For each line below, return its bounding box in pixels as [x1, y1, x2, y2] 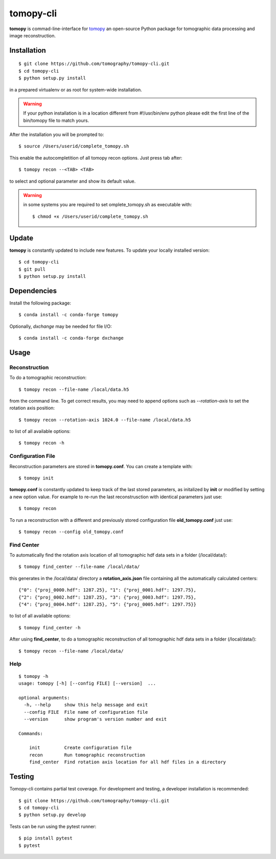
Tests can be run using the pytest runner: [9, 823, 97, 829]
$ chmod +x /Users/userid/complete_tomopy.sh [32, 213, 148, 219]
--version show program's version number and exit [24, 716, 167, 722]
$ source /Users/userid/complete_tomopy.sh [18, 143, 129, 149]
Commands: [18, 731, 43, 736]
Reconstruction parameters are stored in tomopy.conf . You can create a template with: [9, 463, 193, 469]
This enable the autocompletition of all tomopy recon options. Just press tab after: [9, 155, 182, 161]
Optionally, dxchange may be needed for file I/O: [9, 323, 112, 329]
